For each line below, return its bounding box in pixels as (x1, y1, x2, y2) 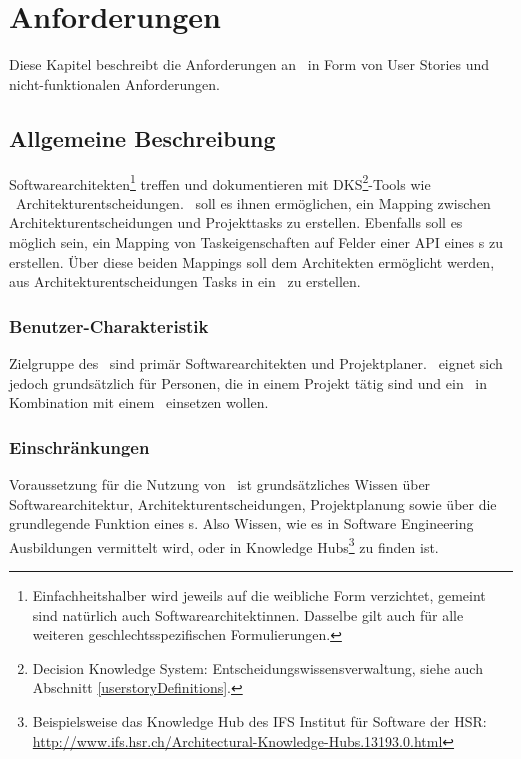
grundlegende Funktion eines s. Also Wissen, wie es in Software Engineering (9, 513, 474, 534)
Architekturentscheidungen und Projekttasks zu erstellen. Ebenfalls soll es (9, 212, 463, 233)
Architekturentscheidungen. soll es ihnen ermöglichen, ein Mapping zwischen (15, 192, 491, 213)
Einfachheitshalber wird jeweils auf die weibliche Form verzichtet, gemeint (32, 584, 486, 605)
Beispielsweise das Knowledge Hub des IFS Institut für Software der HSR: (32, 710, 487, 731)
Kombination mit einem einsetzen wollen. (9, 392, 269, 413)
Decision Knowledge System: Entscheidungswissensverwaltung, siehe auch (32, 657, 483, 678)
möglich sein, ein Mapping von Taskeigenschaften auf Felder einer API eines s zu (9, 231, 503, 252)
